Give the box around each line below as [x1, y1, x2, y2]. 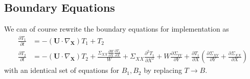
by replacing [144, 65, 182, 75]
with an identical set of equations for [4, 65, 119, 75]
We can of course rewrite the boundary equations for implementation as [4, 23, 229, 34]
